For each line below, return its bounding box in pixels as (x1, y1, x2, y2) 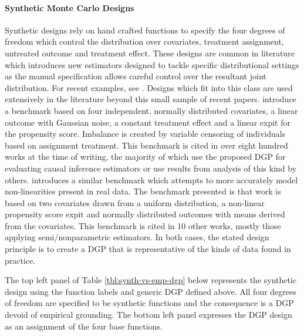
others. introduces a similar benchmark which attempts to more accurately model (5, 173, 298, 186)
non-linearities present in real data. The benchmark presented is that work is (5, 185, 281, 197)
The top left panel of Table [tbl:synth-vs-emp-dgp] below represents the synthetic (5, 274, 297, 286)
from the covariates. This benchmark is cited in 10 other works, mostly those (5, 219, 281, 231)
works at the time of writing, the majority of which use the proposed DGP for (5, 150, 286, 163)
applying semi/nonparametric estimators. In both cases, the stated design (5, 231, 269, 243)
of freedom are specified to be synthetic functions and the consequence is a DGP (5, 297, 294, 309)
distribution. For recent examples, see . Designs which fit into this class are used (5, 81, 293, 93)
